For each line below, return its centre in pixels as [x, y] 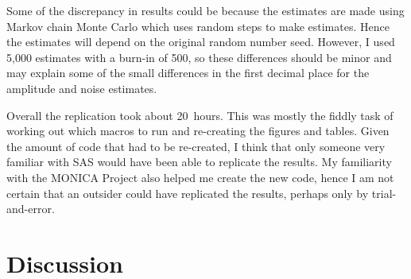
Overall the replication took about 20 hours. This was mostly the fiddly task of [200, 115]
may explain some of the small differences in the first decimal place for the [188, 73]
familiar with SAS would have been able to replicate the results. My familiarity [199, 162]
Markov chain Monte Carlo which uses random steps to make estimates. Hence [198, 26]
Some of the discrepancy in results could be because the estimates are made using [205, 10]
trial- [384, 193]
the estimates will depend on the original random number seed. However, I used [201, 42]
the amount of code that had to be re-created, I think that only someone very [196, 146]
